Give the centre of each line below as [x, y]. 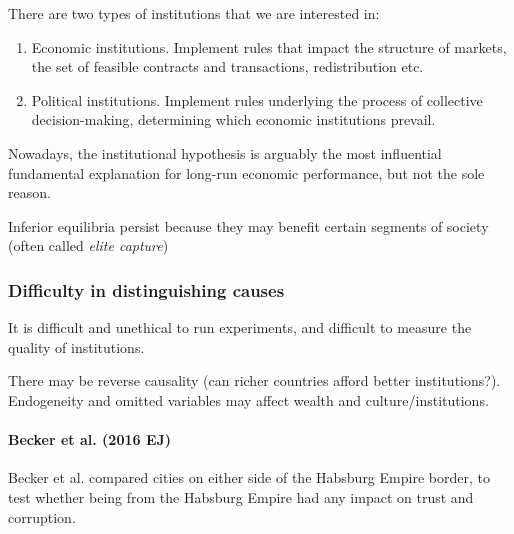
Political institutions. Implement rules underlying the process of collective [257, 99]
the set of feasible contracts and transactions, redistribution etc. [227, 66]
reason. [29, 192]
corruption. [42, 516]
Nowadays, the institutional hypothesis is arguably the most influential [225, 152]
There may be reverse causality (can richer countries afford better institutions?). [254, 380]
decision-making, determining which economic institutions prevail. [233, 119]
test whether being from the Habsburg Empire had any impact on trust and [241, 496]
